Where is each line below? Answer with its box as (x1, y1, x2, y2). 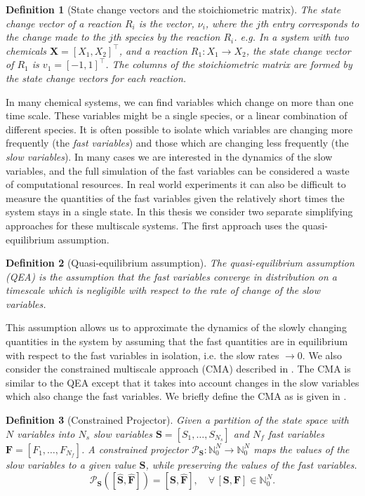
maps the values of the (253, 441, 350, 456)
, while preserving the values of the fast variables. (145, 457, 357, 471)
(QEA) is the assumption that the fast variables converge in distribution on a (6, 269, 338, 283)
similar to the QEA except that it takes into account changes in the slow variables (6, 375, 359, 389)
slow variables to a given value (6, 457, 136, 471)
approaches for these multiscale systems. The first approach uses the (6, 217, 300, 232)
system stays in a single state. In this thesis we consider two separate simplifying (6, 204, 353, 219)
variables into (17, 426, 75, 441)
